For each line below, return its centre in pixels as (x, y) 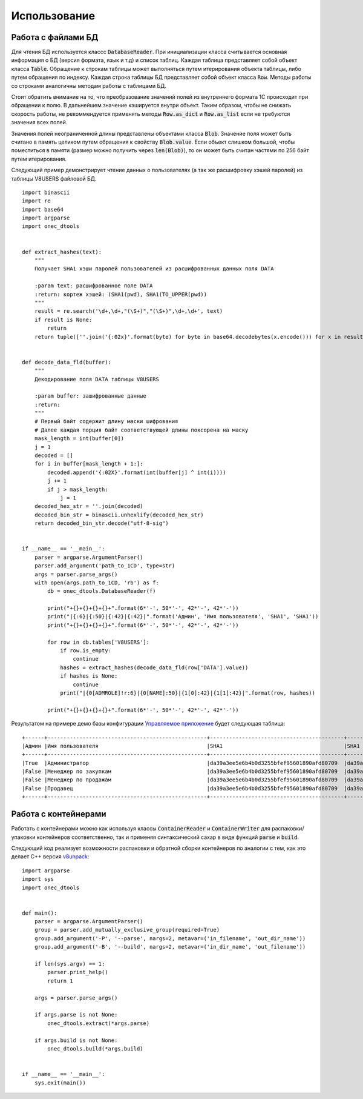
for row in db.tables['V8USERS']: (99, 642)
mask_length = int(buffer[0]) (79, 439)
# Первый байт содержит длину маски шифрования (106, 422)
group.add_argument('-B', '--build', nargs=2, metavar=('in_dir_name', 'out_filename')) (170, 947)
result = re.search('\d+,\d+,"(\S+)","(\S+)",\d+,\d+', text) (129, 311)
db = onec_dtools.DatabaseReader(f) (102, 591)
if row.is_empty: (86, 651)
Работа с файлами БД (55, 37)
